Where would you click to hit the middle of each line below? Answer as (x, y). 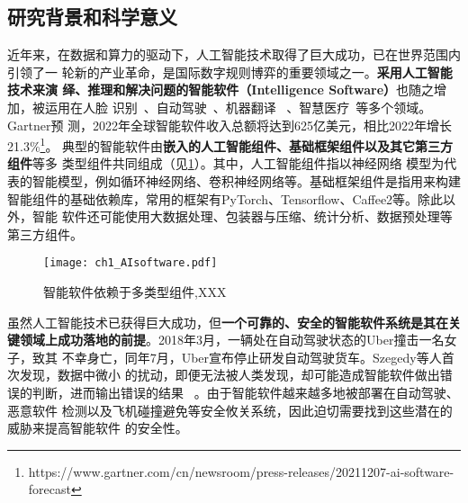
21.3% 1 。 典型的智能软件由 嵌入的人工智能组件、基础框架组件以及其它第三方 (230, 144)
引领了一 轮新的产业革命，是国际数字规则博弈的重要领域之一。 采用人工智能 (230, 72)
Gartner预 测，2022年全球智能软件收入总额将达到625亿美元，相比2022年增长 (230, 125)
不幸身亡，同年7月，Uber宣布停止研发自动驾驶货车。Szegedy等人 (252, 357)
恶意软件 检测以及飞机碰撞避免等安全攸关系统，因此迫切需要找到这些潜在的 (230, 410)
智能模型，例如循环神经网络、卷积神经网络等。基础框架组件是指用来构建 (246, 181)
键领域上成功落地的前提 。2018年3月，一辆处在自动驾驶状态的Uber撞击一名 (226, 340)
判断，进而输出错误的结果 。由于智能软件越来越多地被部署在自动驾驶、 (245, 393)
